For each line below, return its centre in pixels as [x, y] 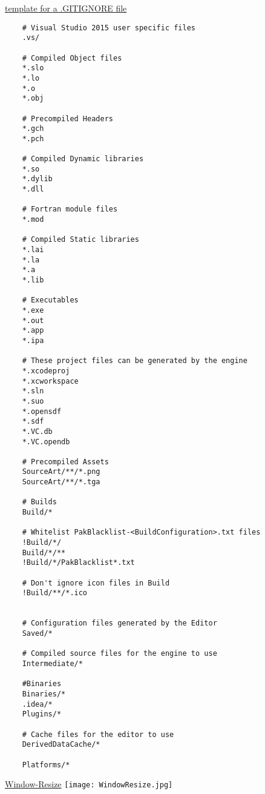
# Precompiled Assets [65, 462]
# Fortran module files [70, 209]
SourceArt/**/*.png [61, 472]
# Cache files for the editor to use [98, 734]
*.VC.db [37, 431]
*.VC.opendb [46, 442]
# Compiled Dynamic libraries [83, 159]
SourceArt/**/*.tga [61, 482]
